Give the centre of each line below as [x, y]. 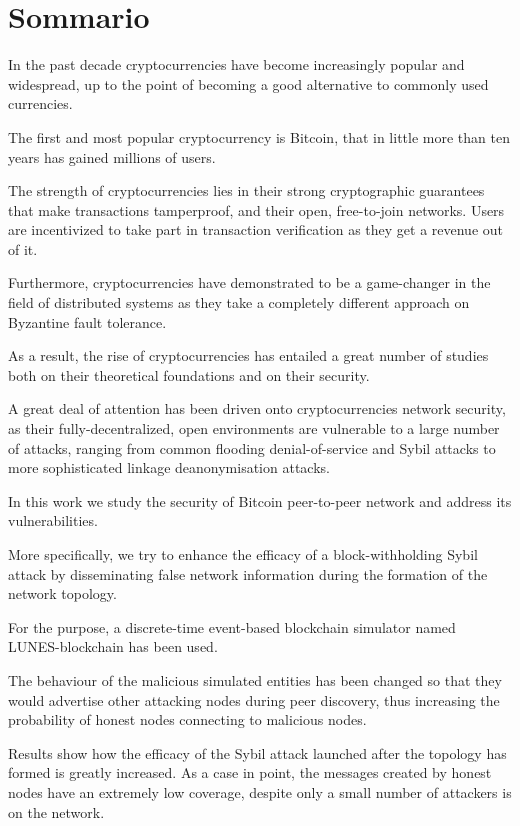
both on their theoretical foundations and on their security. [189, 374]
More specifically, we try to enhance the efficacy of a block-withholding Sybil [243, 554]
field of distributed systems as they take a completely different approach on [239, 302]
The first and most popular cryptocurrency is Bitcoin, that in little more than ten [259, 136]
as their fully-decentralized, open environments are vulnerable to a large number [254, 428]
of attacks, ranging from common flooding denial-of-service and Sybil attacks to [252, 447]
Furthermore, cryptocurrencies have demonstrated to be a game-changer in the [249, 282]
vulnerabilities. [53, 520]
